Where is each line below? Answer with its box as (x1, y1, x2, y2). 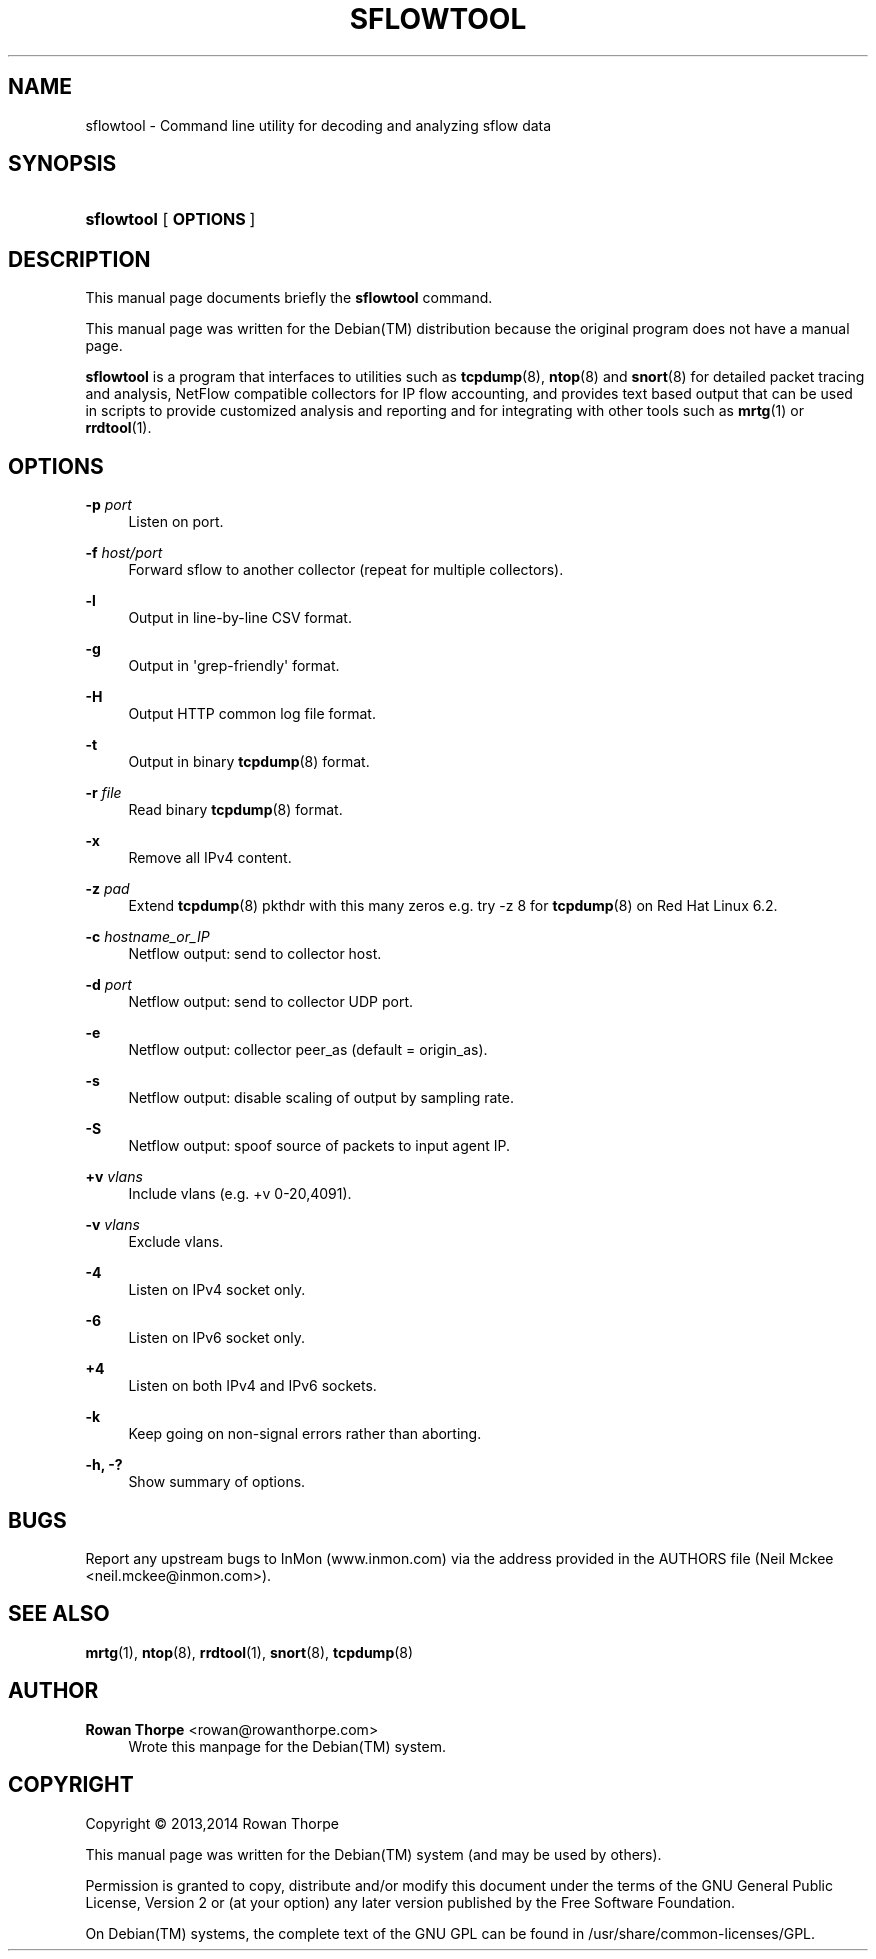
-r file (85, 784, 122, 802)
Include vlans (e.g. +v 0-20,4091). (128, 1185, 352, 1203)
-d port (85, 976, 132, 994)
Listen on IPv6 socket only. (128, 1329, 305, 1347)
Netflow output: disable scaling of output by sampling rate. (128, 1089, 515, 1107)
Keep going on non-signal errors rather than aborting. (128, 1425, 482, 1443)
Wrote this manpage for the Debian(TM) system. (128, 1737, 446, 1755)
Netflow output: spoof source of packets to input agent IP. (128, 1137, 511, 1155)
